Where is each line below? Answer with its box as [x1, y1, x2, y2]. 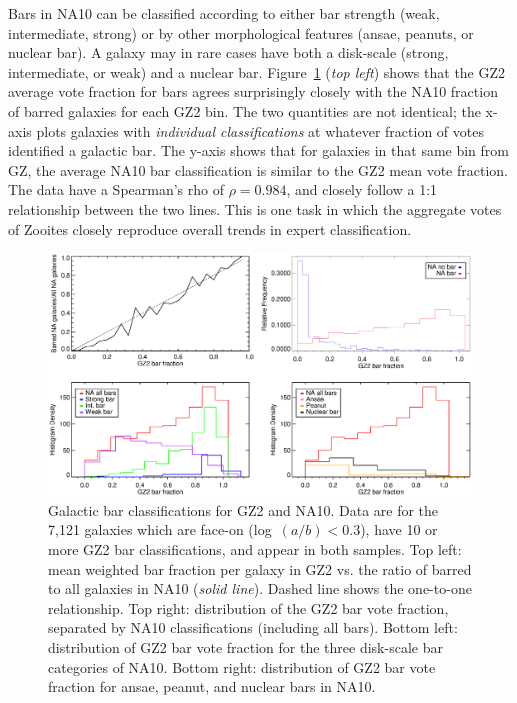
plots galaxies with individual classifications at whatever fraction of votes [36, 120, 484, 141]
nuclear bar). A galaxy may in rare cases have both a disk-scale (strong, [8, 42, 449, 63]
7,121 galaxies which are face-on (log [48, 519, 272, 540]
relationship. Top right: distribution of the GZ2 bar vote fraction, [48, 597, 449, 618]
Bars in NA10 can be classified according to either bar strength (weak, [8, 3, 440, 23]
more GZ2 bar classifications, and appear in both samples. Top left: [48, 538, 462, 559]
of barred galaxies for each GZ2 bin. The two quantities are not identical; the [8, 100, 481, 121]
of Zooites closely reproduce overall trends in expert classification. [8, 218, 412, 239]
